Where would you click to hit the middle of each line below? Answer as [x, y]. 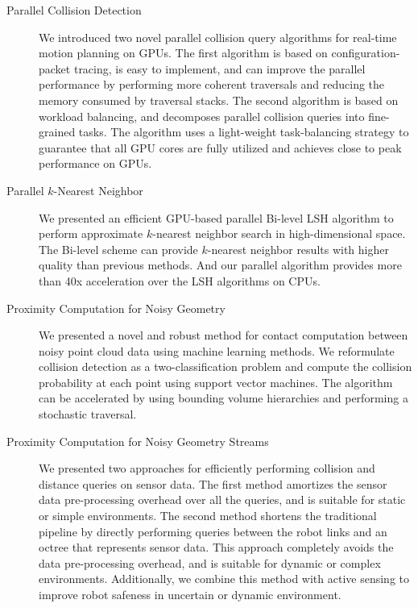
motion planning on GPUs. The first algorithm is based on [183, 53]
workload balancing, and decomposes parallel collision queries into [202, 116]
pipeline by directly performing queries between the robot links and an [213, 531]
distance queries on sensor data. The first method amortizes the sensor [213, 483]
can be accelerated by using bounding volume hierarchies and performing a [223, 398]
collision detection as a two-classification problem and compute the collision [226, 366]
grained [57, 132]
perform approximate [91, 233]
